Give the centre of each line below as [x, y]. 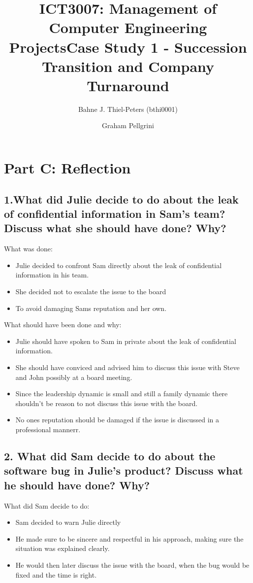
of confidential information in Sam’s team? [115, 214]
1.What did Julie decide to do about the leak [121, 199]
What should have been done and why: [63, 325]
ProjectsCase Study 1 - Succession [128, 47]
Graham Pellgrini [128, 125]
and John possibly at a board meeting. [74, 377]
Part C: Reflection [67, 168]
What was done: [28, 249]
